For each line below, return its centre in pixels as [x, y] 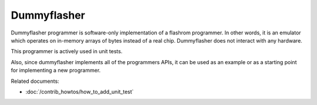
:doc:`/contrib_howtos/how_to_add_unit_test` [80, 92]
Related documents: [35, 81]
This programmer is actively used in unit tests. [67, 51]
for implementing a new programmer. [56, 71]
